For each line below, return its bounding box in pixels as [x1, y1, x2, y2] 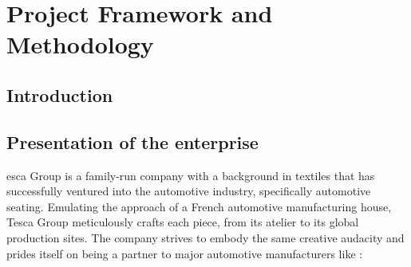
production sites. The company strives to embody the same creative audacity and [6, 229, 405, 245]
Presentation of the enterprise [6, 129, 259, 154]
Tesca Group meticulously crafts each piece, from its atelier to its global [6, 214, 359, 230]
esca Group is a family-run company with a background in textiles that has [6, 167, 375, 183]
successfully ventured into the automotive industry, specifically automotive [6, 183, 371, 199]
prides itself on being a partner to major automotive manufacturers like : [6, 245, 363, 261]
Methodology [6, 28, 154, 61]
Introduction [6, 82, 113, 107]
